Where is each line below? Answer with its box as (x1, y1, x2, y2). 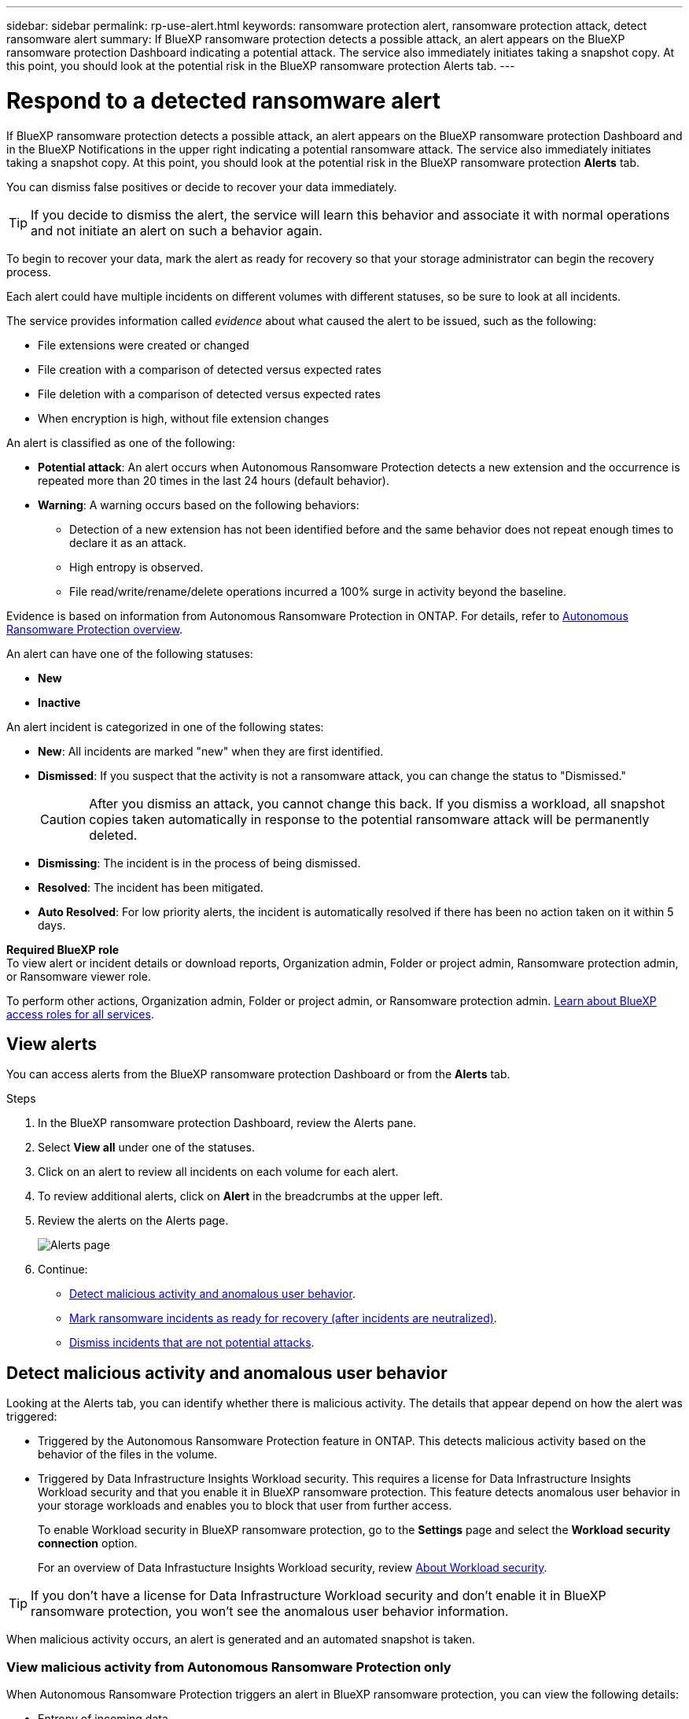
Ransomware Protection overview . (6, 622, 183, 636)
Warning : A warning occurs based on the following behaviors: (38, 497, 359, 512)
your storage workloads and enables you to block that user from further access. (38, 1499, 452, 1513)
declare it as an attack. (69, 535, 186, 549)
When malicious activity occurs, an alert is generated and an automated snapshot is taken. (6, 1632, 476, 1647)
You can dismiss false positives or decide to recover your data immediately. (6, 179, 397, 194)
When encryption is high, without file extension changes (38, 411, 330, 425)
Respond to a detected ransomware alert (6, 87, 440, 114)
